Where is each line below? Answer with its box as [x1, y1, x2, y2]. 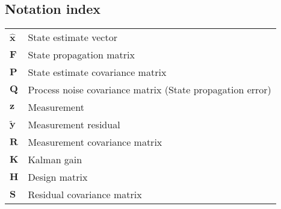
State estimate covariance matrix [28, 65, 167, 80]
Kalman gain [28, 152, 82, 167]
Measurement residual [28, 117, 120, 132]
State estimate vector [28, 30, 117, 45]
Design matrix [28, 170, 88, 184]
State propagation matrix [28, 48, 135, 62]
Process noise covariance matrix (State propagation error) [28, 83, 271, 97]
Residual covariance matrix [28, 187, 142, 202]
